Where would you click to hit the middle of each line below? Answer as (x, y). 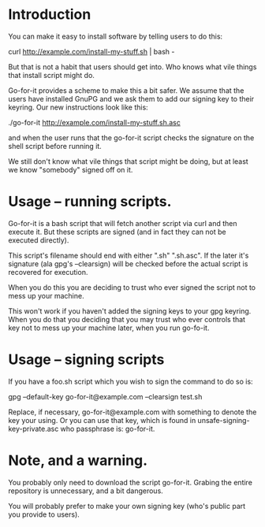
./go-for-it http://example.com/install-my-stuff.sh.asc (95, 122)
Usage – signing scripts (86, 360)
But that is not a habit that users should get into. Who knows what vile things (132, 67)
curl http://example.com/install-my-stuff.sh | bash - (91, 51)
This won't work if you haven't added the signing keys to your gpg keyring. (130, 311)
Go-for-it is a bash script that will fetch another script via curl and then (123, 223)
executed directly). (39, 240)
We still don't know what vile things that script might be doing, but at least (128, 161)
